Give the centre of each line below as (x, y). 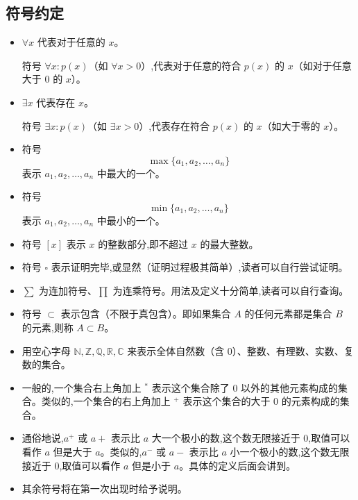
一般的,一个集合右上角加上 (82, 387)
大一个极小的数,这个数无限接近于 (226, 438)
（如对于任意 (322, 65)
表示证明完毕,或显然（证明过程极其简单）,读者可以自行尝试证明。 (199, 267)
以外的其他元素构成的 (290, 387)
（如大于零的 (291, 125)
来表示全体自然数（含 (176, 350)
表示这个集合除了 (190, 387)
